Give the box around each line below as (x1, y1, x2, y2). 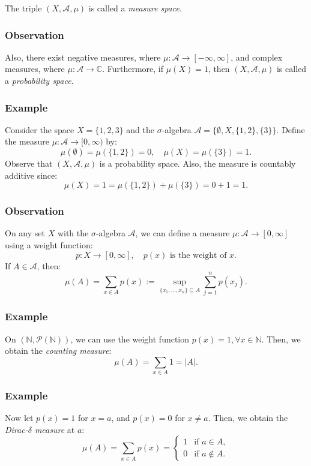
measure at (34, 423, 75, 435)
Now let (5, 411, 34, 424)
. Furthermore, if (102, 62, 164, 75)
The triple (5, 2, 42, 14)
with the (57, 227, 89, 239)
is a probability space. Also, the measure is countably (99, 157, 296, 169)
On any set (5, 227, 45, 239)
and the (126, 123, 155, 136)
